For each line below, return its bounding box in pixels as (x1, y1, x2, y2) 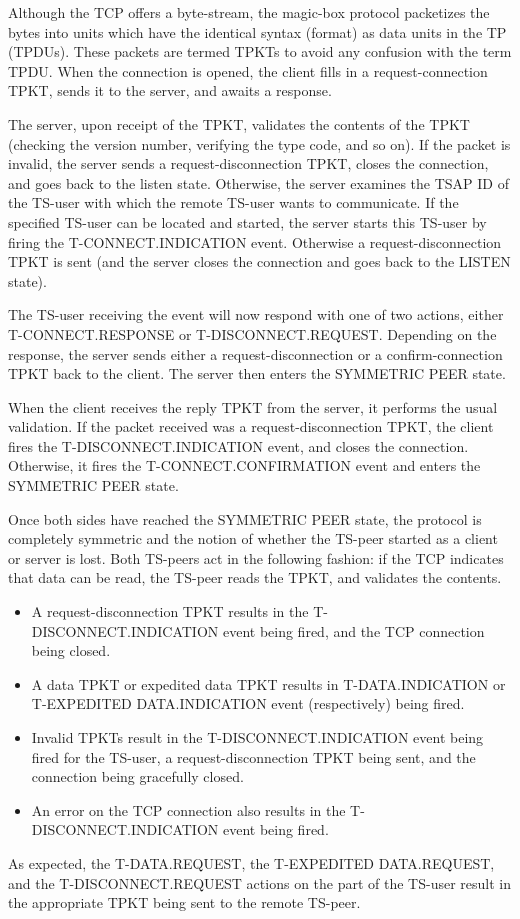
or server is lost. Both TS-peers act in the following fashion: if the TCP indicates (8, 547, 504, 568)
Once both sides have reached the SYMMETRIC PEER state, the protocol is (8, 508, 482, 529)
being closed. (31, 640, 111, 661)
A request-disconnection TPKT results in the (31, 601, 309, 622)
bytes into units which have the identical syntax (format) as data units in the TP (8, 21, 507, 42)
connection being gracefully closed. (31, 766, 244, 787)
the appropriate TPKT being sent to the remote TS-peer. (8, 892, 361, 913)
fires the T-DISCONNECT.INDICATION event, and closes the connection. (8, 435, 469, 456)
